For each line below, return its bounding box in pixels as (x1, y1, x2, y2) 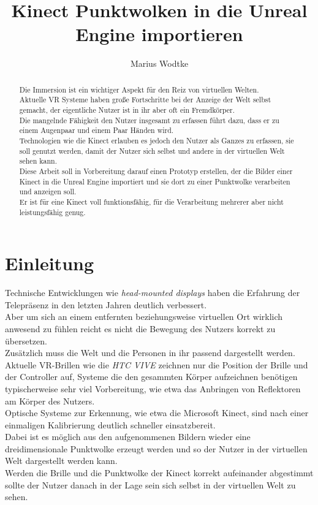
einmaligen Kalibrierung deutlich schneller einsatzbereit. (5, 418, 216, 431)
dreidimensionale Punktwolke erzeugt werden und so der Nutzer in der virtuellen (5, 442, 308, 455)
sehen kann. (19, 156, 57, 166)
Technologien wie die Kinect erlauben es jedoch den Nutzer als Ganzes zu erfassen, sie (19, 135, 294, 145)
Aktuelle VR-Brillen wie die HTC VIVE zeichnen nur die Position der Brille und (5, 358, 308, 371)
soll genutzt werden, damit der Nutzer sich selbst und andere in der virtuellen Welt (19, 145, 285, 156)
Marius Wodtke (130, 57, 189, 70)
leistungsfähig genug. (19, 207, 86, 217)
